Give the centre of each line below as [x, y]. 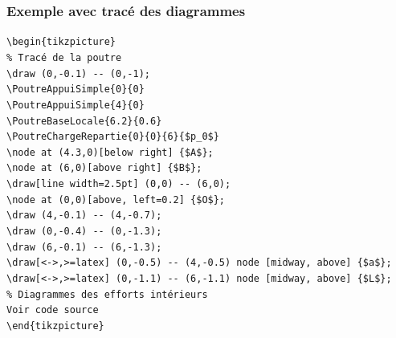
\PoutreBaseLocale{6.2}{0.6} [84, 121]
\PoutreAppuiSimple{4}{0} [76, 105]
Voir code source [53, 310]
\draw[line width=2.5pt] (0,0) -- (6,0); [119, 184]
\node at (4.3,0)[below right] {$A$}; [110, 152]
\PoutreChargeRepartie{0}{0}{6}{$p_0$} [113, 137]
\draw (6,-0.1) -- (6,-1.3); [84, 247]
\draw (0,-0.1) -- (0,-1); [78, 73]
